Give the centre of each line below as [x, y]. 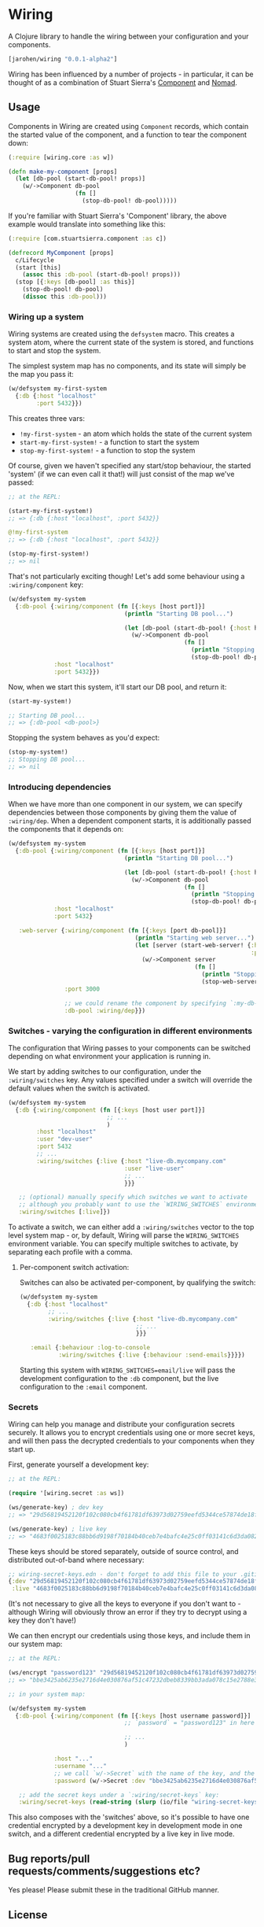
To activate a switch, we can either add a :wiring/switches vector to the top [131, 1227]
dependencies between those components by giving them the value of [123, 813]
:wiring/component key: [46, 585]
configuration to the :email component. [83, 1387]
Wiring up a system [46, 316]
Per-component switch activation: [74, 1268]
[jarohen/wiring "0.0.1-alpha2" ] [63, 59]
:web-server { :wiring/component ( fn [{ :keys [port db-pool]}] [122, 930]
